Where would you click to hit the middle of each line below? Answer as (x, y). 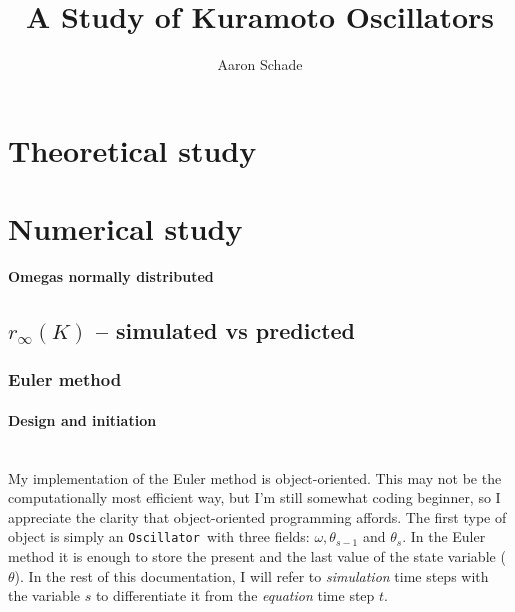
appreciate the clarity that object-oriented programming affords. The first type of (257, 516)
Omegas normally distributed (111, 276)
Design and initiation (82, 419)
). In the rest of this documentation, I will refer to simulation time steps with (251, 575)
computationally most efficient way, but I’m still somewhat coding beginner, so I (254, 497)
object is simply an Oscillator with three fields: (159, 536)
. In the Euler (444, 536)
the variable (44, 595)
